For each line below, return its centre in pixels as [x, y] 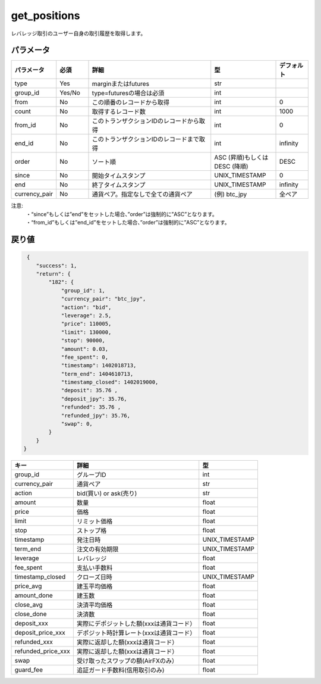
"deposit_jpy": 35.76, [94, 399]
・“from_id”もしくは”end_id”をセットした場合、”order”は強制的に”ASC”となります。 [128, 223]
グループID [91, 475]
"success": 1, [56, 266]
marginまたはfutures [121, 84]
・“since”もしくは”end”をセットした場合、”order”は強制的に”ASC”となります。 [122, 214]
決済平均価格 [95, 605]
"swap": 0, [77, 424]
